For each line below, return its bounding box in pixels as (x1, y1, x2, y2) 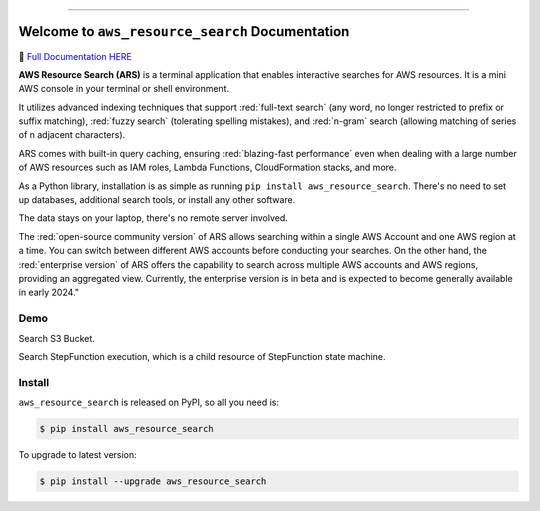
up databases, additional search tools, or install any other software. (18, 194, 296, 206)
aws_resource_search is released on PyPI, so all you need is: (18, 396, 280, 409)
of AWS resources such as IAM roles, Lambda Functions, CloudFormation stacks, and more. (18, 161, 397, 174)
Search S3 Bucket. (18, 332, 95, 344)
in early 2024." (18, 286, 80, 299)
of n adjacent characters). (18, 129, 126, 141)
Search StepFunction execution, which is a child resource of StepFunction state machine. (18, 350, 386, 362)
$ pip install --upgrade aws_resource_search (39, 476, 267, 487)
